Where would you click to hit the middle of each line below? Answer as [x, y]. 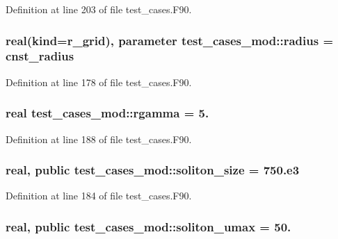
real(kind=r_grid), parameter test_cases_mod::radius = [170, 40]
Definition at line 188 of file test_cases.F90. [99, 139]
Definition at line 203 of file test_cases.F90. [99, 9]
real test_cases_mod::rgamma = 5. [107, 113]
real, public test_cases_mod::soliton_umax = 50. [148, 226]
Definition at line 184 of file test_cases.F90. [99, 196]
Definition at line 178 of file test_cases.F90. [99, 82]
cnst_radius [40, 56]
